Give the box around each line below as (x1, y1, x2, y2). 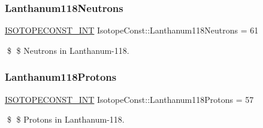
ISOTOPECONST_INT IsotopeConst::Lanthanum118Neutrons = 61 (5, 24, 259, 36)
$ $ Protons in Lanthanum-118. (7, 113, 125, 126)
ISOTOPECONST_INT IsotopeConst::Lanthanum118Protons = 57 (5, 93, 254, 105)
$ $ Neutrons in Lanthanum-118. (7, 44, 129, 56)
